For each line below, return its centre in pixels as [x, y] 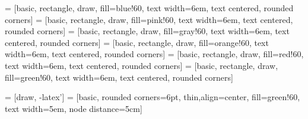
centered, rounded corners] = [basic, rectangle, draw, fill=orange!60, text [137, 42]
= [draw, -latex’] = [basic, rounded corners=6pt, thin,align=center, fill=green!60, [153, 97]
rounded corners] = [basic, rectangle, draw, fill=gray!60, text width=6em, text [147, 31]
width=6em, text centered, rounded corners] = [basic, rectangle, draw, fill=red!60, [154, 54]
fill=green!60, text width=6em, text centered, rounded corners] [119, 77]
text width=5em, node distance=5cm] [74, 108]
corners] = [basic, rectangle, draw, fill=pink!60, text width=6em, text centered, [149, 19]
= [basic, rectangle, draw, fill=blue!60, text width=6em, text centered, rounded [149, 8]
